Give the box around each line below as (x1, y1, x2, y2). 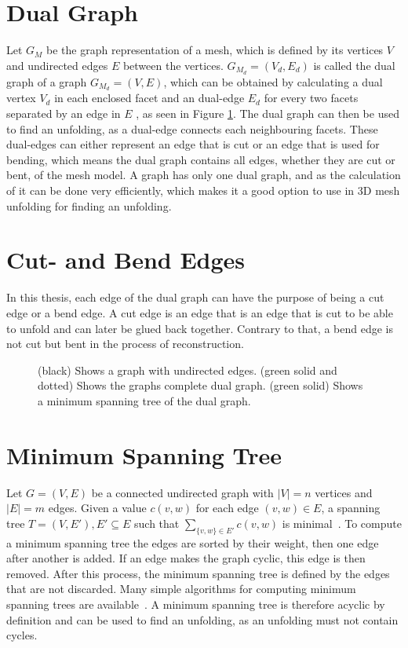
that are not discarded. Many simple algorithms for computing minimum (6, 580, 356, 597)
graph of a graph (6, 73, 87, 90)
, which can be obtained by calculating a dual (163, 73, 383, 90)
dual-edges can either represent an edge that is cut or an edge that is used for (6, 136, 380, 152)
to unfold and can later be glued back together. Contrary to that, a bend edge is (6, 320, 393, 336)
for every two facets (264, 90, 359, 106)
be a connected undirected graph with (91, 484, 274, 500)
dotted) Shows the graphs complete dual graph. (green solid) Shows (38, 377, 363, 394)
